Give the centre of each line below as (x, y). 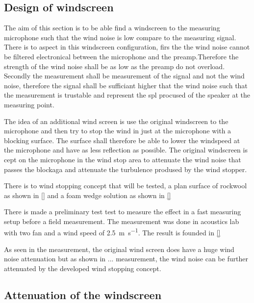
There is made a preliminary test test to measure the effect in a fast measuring (123, 212)
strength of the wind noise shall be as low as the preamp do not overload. (114, 66)
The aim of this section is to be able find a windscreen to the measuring (112, 28)
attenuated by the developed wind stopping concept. (83, 268)
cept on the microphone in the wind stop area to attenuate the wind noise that (123, 159)
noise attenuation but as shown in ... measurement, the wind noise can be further (126, 259)
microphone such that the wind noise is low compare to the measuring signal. (120, 37)
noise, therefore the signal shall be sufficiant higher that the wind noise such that (126, 85)
